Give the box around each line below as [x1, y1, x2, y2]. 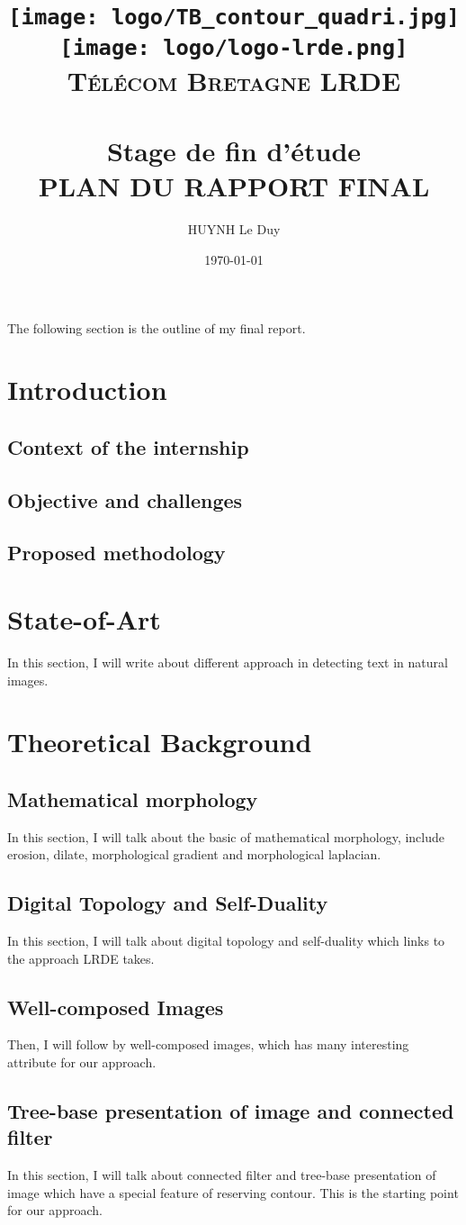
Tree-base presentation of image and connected [7, 1097, 454, 1125]
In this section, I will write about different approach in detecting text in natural [7, 652, 448, 671]
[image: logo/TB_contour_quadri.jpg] [8, 5, 460, 31]
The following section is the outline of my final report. [7, 318, 306, 337]
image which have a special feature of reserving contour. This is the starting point [7, 1183, 459, 1202]
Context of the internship [7, 432, 249, 460]
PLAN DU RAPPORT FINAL [38, 168, 430, 204]
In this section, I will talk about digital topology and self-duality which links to [7, 931, 445, 950]
